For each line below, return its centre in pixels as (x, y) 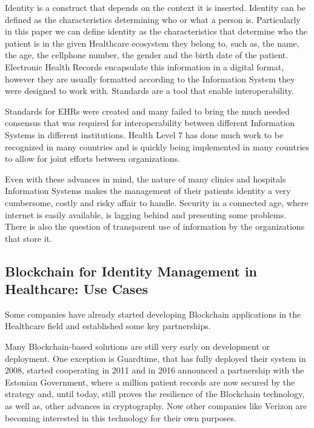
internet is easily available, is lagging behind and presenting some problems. (146, 214)
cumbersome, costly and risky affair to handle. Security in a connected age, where (157, 202)
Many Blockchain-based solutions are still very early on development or (137, 346)
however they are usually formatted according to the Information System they (150, 79)
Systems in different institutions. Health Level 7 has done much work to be (144, 134)
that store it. (28, 238)
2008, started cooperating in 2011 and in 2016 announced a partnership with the (155, 370)
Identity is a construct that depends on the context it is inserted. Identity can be (155, 7)
